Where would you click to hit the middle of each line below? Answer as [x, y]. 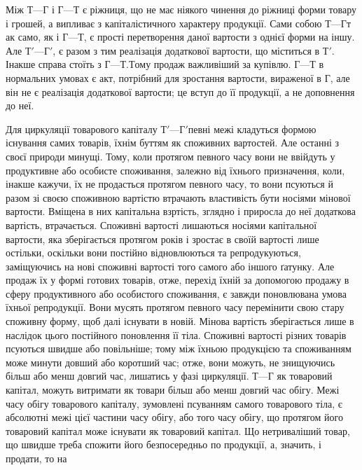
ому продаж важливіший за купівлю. [213, 64]
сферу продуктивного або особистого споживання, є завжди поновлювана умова [176, 293]
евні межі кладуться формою [255, 129]
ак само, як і [33, 37]
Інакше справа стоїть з [54, 64]
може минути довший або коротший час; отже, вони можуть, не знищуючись [170, 362]
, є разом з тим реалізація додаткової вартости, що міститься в [186, 50]
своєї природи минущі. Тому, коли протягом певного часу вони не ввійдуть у [170, 156]
